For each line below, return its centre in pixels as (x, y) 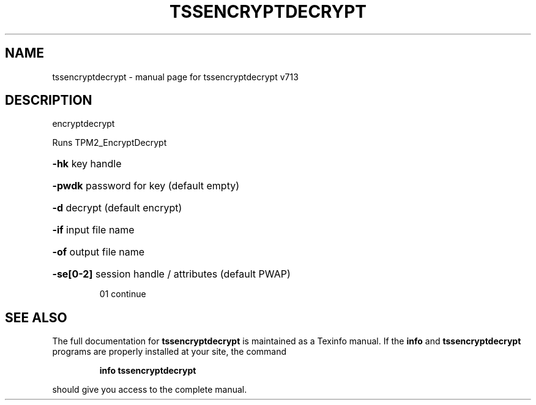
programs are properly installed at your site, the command (169, 352)
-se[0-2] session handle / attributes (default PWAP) (171, 274)
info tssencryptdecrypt (148, 371)
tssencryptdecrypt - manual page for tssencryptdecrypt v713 (175, 77)
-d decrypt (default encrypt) (117, 208)
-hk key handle (87, 164)
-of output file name (99, 252)
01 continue (123, 294)
